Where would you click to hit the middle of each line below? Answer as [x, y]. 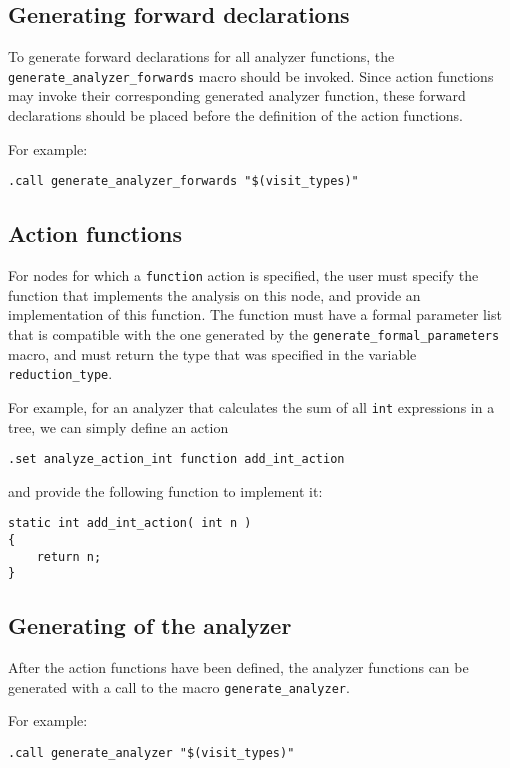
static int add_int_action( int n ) [130, 523]
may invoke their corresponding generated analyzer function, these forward [237, 95]
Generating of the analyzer [150, 625]
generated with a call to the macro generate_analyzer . [179, 686]
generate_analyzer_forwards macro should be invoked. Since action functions [251, 75]
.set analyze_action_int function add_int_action [176, 459]
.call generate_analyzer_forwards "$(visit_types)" [183, 181]
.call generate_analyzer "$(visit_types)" [151, 753]
